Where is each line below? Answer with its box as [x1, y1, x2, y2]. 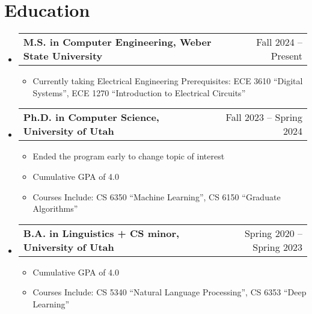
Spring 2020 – [244, 226, 302, 240]
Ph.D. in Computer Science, [23, 110, 159, 125]
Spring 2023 [252, 239, 302, 254]
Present [271, 49, 302, 63]
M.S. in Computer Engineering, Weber [23, 35, 212, 49]
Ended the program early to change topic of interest [32, 150, 225, 162]
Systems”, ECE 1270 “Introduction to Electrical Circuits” [32, 86, 246, 99]
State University [23, 49, 103, 63]
